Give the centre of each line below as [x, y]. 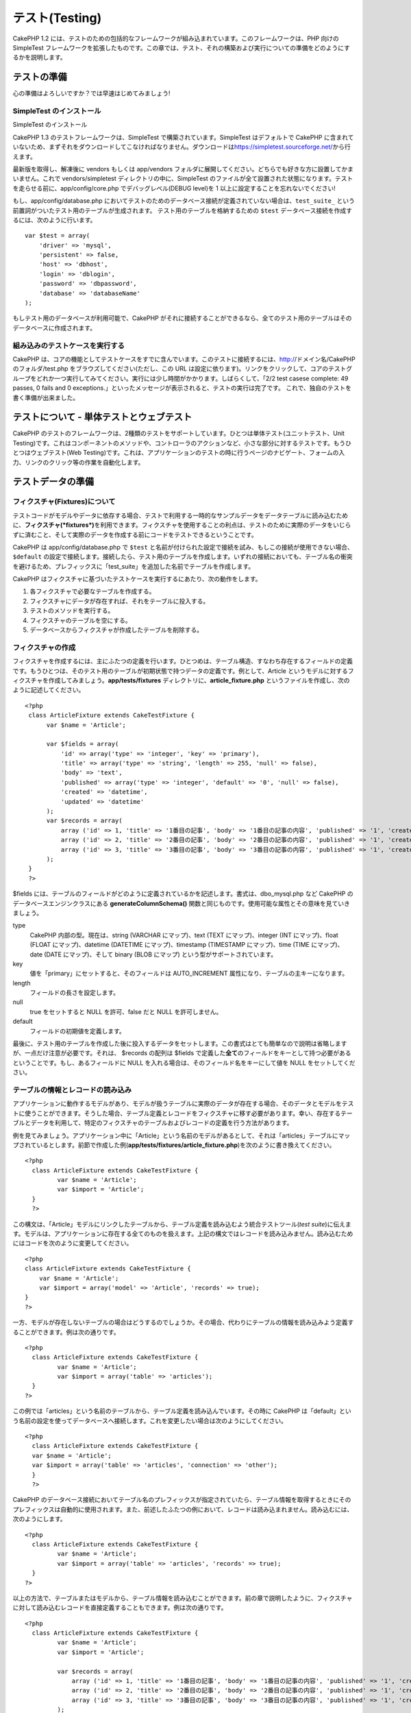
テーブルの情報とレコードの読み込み [72, 1089]
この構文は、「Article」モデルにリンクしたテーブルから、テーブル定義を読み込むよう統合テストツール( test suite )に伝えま [182, 1224]
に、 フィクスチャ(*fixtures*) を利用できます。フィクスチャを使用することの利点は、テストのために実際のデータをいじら [182, 525]
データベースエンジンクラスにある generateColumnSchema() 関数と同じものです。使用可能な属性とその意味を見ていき [182, 903]
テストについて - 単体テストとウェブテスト [102, 417]
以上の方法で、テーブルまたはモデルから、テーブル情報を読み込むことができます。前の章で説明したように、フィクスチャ [183, 1598]
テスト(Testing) [57, 18]
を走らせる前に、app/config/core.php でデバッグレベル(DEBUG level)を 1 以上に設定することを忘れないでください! [174, 188]
